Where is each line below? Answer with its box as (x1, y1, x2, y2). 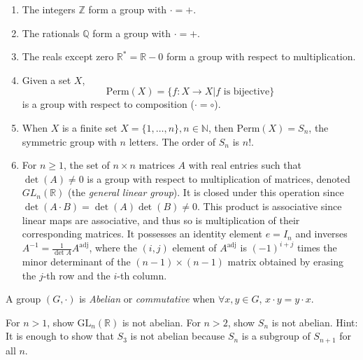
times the (297, 240, 337, 255)
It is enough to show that (6, 328, 114, 343)
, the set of (64, 158, 110, 172)
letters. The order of (129, 134, 216, 148)
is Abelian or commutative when (79, 291, 215, 306)
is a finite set (62, 120, 118, 134)
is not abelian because (130, 328, 225, 343)
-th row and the (43, 268, 111, 282)
